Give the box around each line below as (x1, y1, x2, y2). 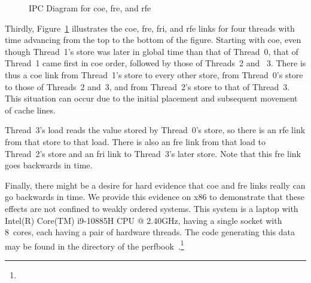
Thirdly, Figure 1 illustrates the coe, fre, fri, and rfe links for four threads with (5, 21, 295, 34)
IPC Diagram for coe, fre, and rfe (29, 2, 151, 14)
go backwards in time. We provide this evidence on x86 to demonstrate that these (5, 190, 304, 203)
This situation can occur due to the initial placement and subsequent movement (5, 92, 298, 104)
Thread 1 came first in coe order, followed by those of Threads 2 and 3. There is (5, 57, 306, 69)
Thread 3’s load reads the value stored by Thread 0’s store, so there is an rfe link (5, 124, 306, 136)
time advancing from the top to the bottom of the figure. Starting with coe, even (5, 33, 301, 46)
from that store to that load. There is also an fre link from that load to (5, 135, 266, 147)
